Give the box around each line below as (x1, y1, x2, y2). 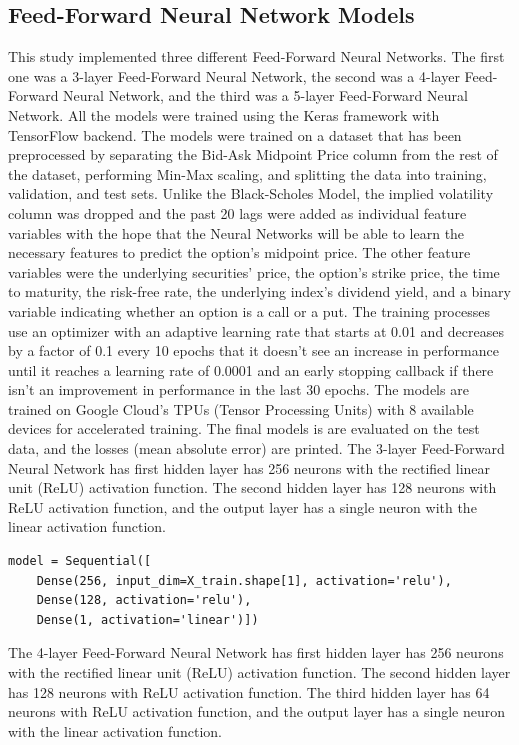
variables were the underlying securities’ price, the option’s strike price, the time (8, 261, 500, 282)
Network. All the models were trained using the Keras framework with (8, 104, 440, 125)
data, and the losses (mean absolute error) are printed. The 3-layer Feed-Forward (8, 438, 505, 459)
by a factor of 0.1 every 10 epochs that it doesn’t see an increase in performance (8, 340, 499, 361)
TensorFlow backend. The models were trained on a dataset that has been (8, 124, 462, 145)
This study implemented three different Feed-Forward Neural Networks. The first (8, 46, 505, 67)
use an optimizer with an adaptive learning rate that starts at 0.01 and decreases (8, 320, 505, 341)
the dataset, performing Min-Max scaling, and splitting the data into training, (8, 163, 487, 184)
